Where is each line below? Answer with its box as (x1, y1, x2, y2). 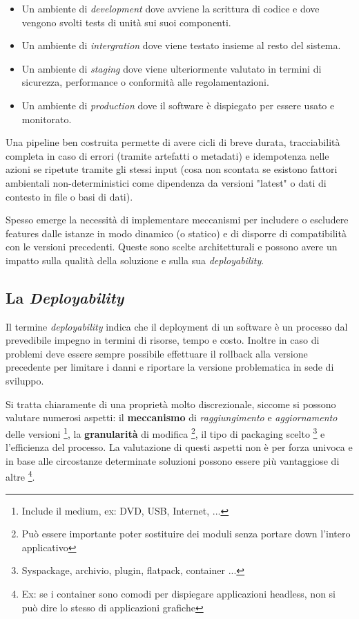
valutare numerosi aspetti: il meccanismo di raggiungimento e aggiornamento (6, 410, 338, 425)
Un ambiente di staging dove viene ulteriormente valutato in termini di (21, 61, 322, 75)
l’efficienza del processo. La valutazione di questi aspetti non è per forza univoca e (6, 440, 353, 454)
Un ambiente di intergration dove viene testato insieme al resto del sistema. (21, 38, 341, 53)
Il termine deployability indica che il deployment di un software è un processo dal (6, 319, 348, 333)
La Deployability (6, 286, 124, 308)
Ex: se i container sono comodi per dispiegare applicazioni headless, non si (21, 586, 336, 600)
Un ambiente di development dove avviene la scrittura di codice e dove (21, 1, 320, 15)
